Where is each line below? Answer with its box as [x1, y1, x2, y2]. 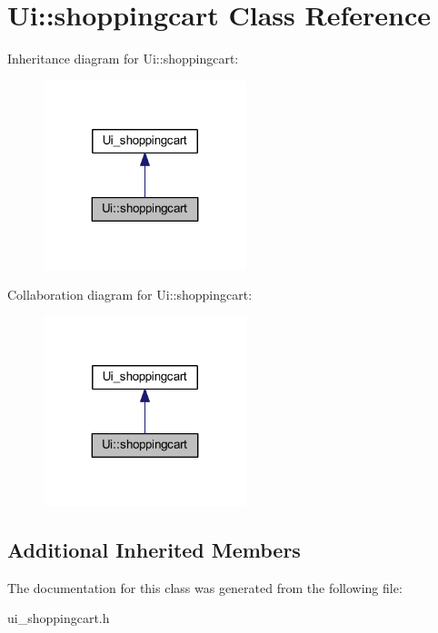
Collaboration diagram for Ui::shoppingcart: [7, 285, 253, 304]
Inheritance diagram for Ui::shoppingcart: [7, 49, 239, 68]
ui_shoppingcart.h [7, 608, 110, 628]
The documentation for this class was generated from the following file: [7, 578, 403, 597]
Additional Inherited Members [7, 535, 301, 563]
